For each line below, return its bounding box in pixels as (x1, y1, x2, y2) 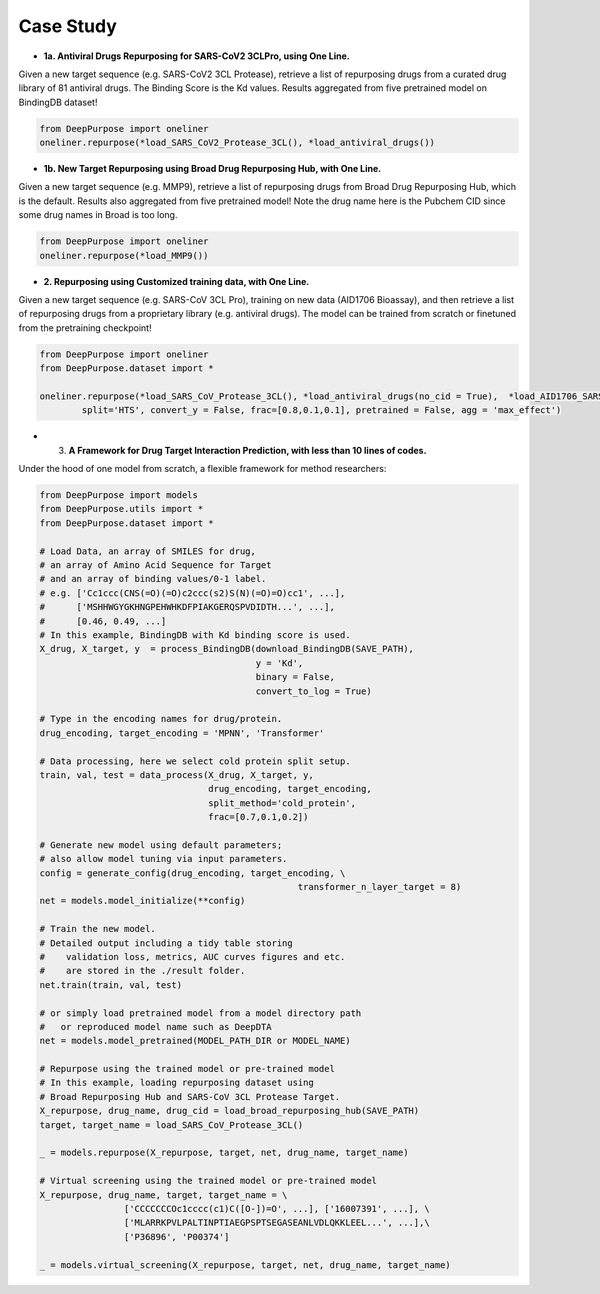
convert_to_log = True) (255, 685, 372, 697)
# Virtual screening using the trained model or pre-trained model (39, 1175, 378, 1187)
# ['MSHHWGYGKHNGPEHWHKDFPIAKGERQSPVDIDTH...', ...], (39, 601, 335, 613)
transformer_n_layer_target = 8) (297, 881, 462, 893)
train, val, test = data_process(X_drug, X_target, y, (39, 769, 314, 780)
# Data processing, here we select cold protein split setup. (39, 755, 351, 767)
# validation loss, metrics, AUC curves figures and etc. (39, 951, 346, 962)
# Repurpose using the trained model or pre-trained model (39, 1063, 335, 1075)
